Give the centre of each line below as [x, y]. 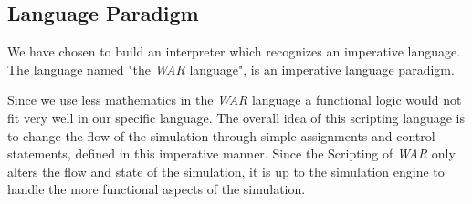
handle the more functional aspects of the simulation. [157, 189]
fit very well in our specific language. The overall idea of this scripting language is [236, 117]
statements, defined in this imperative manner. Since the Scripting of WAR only [231, 153]
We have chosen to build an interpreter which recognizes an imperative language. [234, 51]
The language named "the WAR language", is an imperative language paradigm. [231, 69]
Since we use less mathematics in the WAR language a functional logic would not [235, 100]
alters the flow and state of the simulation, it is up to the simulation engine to [226, 171]
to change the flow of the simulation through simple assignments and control [221, 135]
